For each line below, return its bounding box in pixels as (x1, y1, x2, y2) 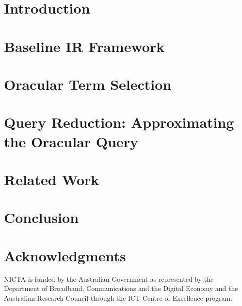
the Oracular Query (4, 131, 138, 151)
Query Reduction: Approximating (4, 112, 234, 132)
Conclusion (4, 207, 79, 227)
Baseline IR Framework (4, 36, 165, 56)
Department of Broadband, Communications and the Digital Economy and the (4, 283, 238, 293)
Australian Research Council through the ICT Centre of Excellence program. (4, 292, 232, 303)
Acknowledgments (4, 245, 126, 265)
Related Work (4, 169, 99, 189)
